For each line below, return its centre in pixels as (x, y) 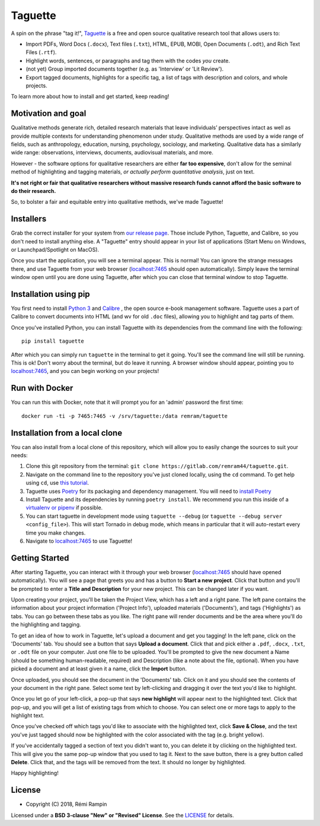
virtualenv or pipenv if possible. (64, 508)
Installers (29, 219)
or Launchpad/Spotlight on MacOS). (55, 250)
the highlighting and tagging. (46, 625)
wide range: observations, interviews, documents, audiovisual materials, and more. (112, 153)
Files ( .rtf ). (41, 52)
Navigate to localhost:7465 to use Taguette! (79, 541)
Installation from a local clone (67, 433)
